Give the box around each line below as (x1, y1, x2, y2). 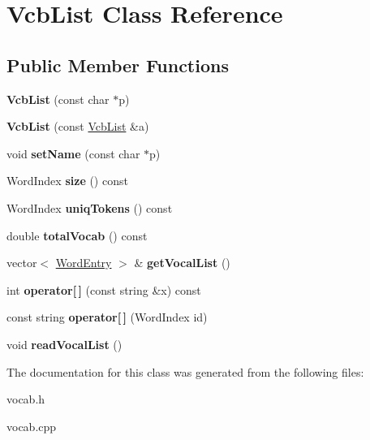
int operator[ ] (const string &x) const (6, 281, 201, 298)
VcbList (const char (6, 90, 110, 107)
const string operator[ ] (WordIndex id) (6, 308, 208, 326)
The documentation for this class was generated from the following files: (6, 363, 364, 380)
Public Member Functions (6, 52, 229, 77)
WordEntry (55, 254, 112, 271)
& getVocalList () (134, 254, 230, 271)
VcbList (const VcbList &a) (6, 118, 149, 135)
